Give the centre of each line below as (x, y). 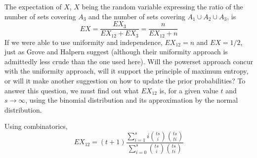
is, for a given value (189, 90)
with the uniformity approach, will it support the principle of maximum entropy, (127, 71)
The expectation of (33, 6)
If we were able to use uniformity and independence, (84, 42)
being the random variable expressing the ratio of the (162, 6)
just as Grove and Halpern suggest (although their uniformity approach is (116, 52)
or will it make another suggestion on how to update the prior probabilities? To (125, 81)
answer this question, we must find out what (72, 90)
